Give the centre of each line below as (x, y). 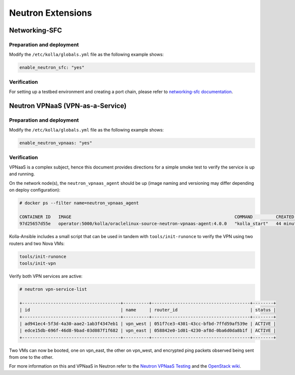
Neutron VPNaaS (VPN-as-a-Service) (68, 106)
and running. (22, 174)
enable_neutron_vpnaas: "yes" (56, 143)
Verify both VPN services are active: (46, 276)
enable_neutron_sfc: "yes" (52, 68)
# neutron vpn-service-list (53, 289)
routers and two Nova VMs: (37, 243)
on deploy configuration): (35, 190)
